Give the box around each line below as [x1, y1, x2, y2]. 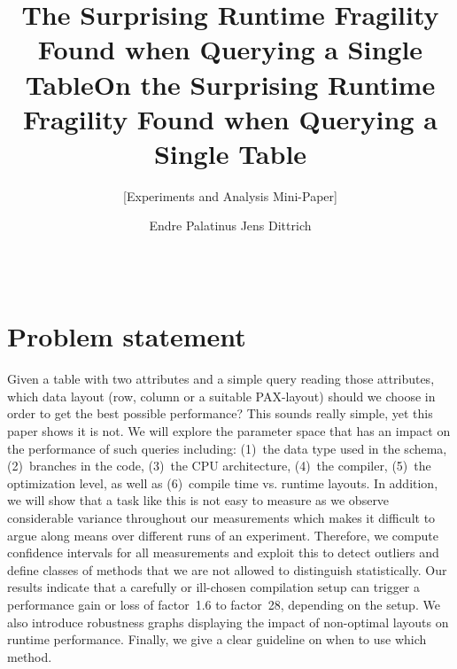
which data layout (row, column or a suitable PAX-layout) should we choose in [7, 386, 436, 405]
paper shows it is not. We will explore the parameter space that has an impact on [7, 421, 451, 440]
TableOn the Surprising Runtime [25, 66, 436, 102]
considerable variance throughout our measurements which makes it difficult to [7, 508, 436, 526]
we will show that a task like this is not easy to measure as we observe [7, 491, 390, 510]
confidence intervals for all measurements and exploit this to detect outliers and [7, 543, 439, 562]
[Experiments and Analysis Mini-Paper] [123, 186, 337, 205]
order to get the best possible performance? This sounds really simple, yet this [7, 404, 433, 423]
